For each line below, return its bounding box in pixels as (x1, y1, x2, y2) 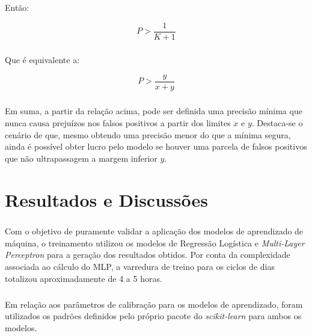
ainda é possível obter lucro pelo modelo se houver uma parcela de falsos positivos (5, 140, 307, 153)
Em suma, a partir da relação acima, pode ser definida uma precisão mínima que (5, 105, 302, 117)
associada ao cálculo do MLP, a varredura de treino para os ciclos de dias (5, 260, 275, 272)
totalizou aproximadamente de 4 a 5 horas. (5, 272, 162, 284)
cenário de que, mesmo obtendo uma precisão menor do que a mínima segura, (5, 128, 291, 141)
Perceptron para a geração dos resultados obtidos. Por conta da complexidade (5, 248, 290, 261)
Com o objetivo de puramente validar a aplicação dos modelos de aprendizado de (5, 225, 304, 237)
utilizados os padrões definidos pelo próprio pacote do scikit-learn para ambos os (5, 310, 302, 322)
